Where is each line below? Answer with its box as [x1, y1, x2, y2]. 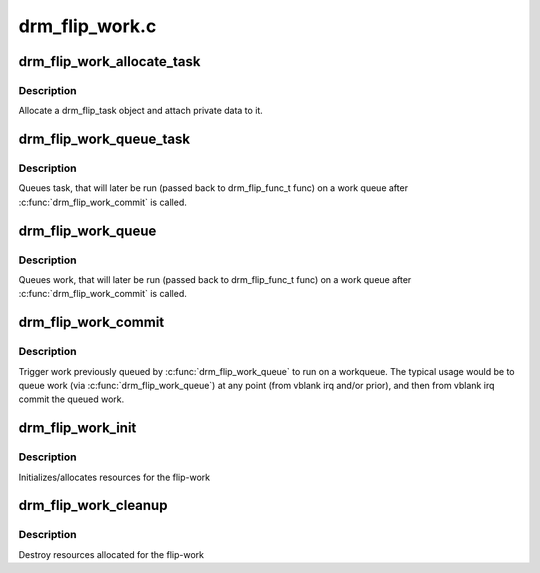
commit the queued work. [18, 393, 125, 405]
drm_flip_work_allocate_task [18, 53, 201, 70]
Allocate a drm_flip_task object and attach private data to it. [18, 105, 264, 117]
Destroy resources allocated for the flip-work [18, 548, 205, 560]
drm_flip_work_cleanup [18, 497, 168, 514]
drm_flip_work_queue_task [18, 131, 190, 148]
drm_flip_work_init [18, 420, 137, 437]
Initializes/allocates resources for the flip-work [18, 471, 210, 483]
